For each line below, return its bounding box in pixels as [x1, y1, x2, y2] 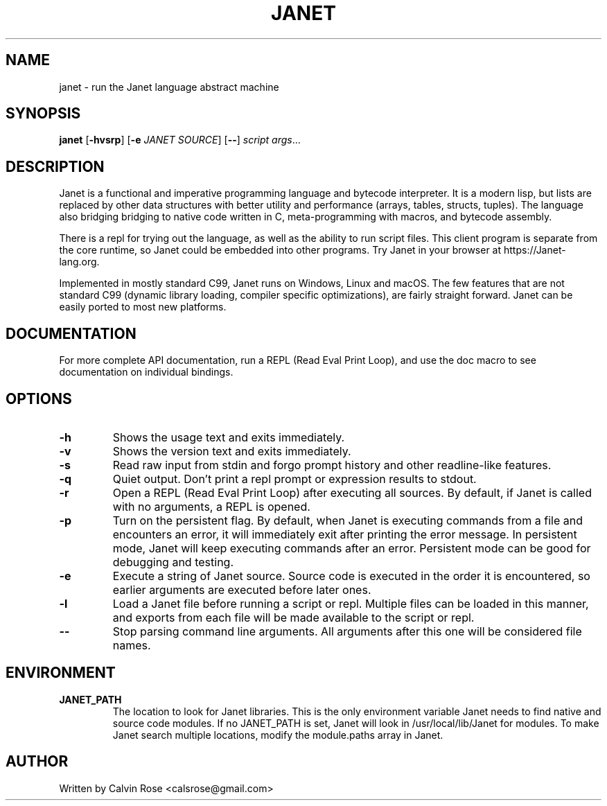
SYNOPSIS [6, 105, 81, 123]
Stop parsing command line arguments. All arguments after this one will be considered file [112, 624, 582, 638]
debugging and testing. [112, 554, 234, 569]
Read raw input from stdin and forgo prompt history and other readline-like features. [112, 457, 552, 472]
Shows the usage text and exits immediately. [112, 430, 345, 444]
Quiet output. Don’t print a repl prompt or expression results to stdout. [112, 471, 477, 486]
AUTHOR [6, 753, 69, 771]
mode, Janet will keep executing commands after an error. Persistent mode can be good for [112, 541, 591, 555]
